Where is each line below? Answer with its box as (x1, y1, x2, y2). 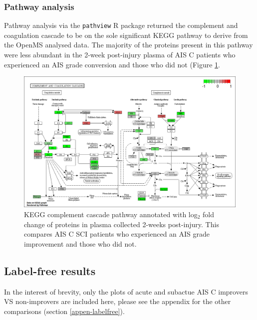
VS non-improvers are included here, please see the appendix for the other (4, 296, 231, 307)
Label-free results (4, 263, 96, 278)
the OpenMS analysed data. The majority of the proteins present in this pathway (4, 39, 253, 50)
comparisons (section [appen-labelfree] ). (4, 306, 125, 316)
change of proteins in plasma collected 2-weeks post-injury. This (24, 219, 219, 229)
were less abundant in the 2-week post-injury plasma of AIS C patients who (4, 49, 236, 60)
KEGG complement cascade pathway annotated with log (24, 209, 198, 219)
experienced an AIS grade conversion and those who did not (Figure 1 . (4, 59, 220, 69)
